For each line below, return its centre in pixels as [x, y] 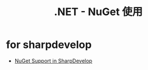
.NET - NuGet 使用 [98, 12]
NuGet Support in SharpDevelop [53, 61]
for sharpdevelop [49, 45]
